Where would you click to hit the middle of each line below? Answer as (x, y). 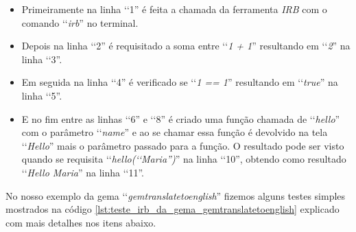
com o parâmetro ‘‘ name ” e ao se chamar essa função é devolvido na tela (175, 132)
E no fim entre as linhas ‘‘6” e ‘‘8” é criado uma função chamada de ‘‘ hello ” (181, 118)
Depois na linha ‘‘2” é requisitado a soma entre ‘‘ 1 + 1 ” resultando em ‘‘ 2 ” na (186, 46)
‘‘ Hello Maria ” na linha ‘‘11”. (83, 172)
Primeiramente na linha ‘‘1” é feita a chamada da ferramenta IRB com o (174, 9)
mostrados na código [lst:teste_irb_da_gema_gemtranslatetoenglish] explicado (173, 209)
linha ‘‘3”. (42, 59)
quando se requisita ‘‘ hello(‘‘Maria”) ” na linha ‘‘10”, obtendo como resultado (184, 159)
